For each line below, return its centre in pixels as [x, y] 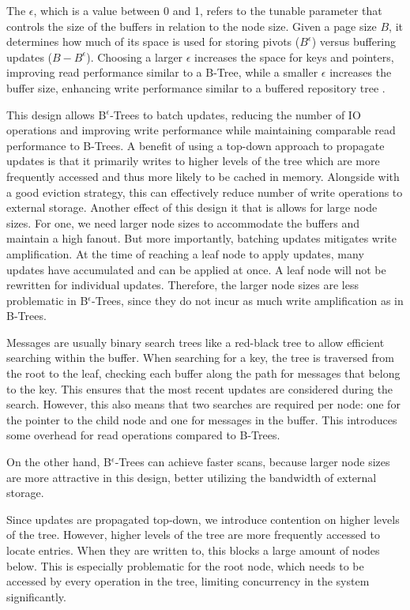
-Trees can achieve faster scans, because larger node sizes [252, 462]
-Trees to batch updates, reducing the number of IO [235, 114]
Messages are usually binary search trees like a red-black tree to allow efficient [196, 342]
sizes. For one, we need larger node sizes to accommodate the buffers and [183, 222]
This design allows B [56, 114]
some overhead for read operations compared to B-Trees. [143, 435]
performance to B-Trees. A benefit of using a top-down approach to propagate [196, 145]
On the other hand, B [59, 462]
